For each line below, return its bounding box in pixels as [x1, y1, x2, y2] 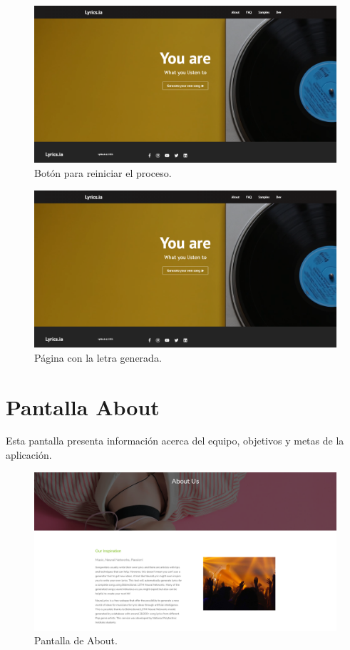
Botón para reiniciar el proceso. [34, 166, 172, 181]
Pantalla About [6, 392, 160, 421]
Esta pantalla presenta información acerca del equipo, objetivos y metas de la [6, 433, 344, 448]
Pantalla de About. [34, 633, 118, 648]
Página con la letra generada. [34, 350, 162, 365]
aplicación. [6, 447, 52, 462]
